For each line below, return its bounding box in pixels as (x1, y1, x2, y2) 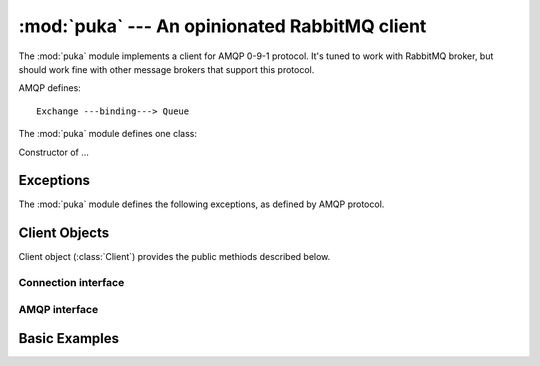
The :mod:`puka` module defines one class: (18, 128, 197, 140)
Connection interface (18, 276, 125, 290)
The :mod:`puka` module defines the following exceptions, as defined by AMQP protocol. (18, 198, 385, 210)
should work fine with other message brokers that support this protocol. (18, 63, 315, 75)
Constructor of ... (18, 146, 90, 158)
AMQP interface (18, 302, 99, 316)
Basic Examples (18, 330, 120, 347)
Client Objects (18, 225, 110, 242)
